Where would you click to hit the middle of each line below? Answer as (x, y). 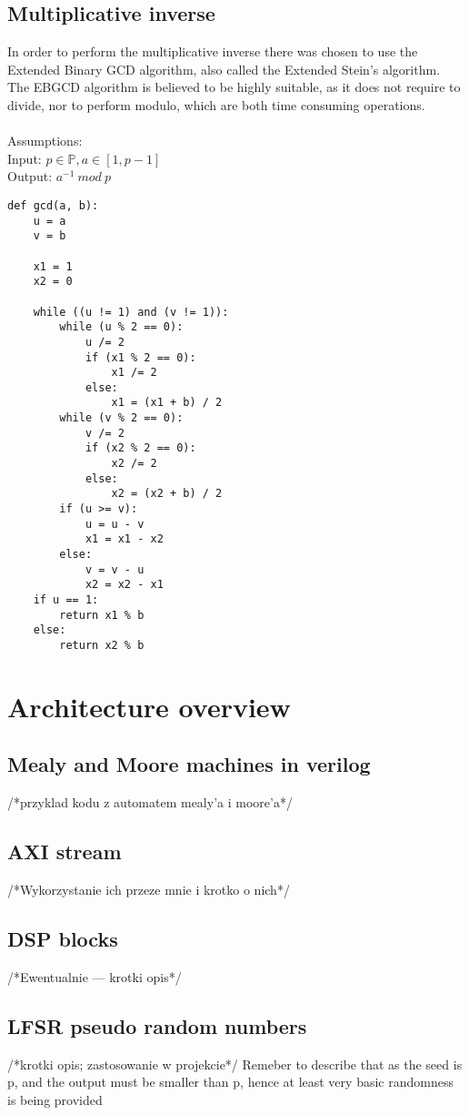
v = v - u (115, 569)
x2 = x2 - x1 (124, 585)
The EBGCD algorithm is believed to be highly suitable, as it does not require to (234, 87)
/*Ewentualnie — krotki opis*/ (95, 976)
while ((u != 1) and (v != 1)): (131, 312)
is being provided (55, 1099)
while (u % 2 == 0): (121, 327)
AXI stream (65, 851)
